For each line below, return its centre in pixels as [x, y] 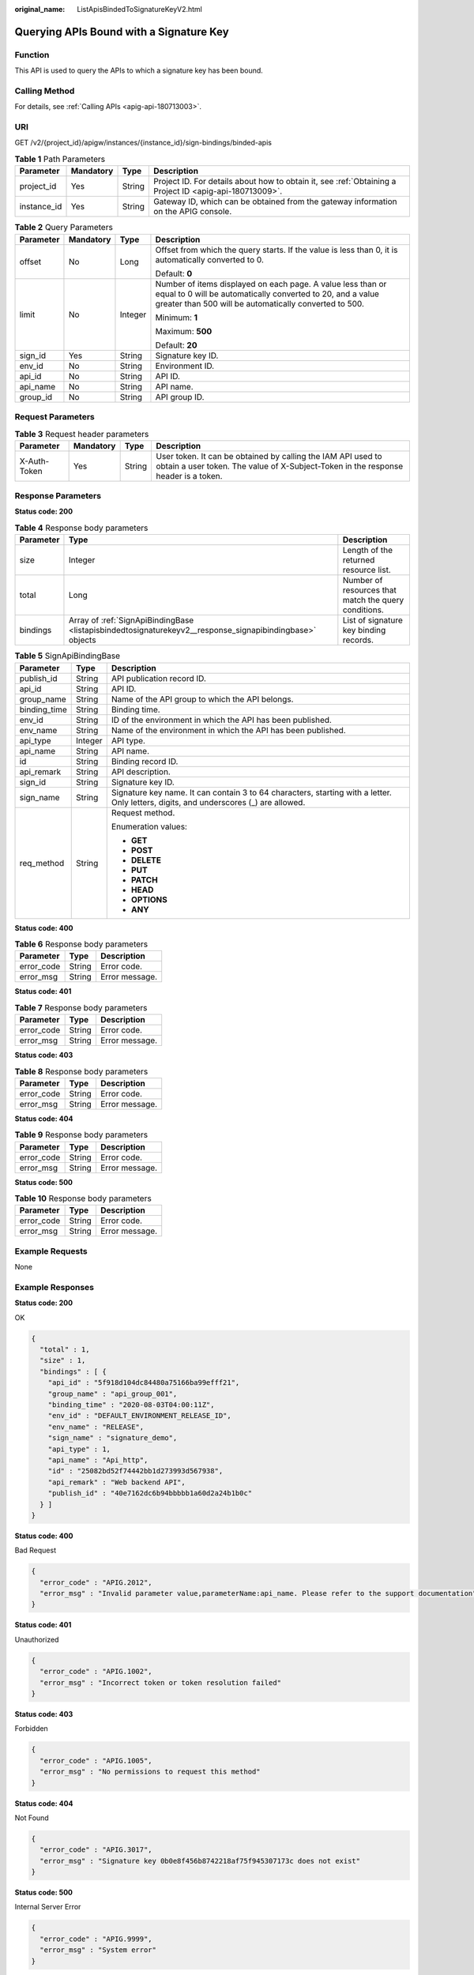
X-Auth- [34, 461]
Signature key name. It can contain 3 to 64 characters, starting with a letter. [252, 792]
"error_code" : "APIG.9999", [96, 1939]
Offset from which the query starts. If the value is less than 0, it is [276, 250]
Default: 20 [176, 345]
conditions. [363, 610]
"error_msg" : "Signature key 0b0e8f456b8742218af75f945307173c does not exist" [200, 1861]
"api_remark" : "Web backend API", [117, 1482]
